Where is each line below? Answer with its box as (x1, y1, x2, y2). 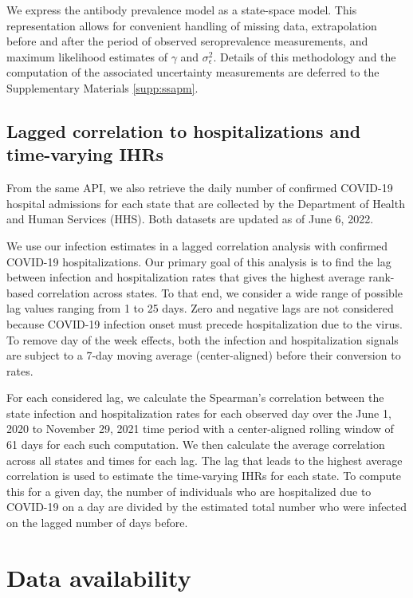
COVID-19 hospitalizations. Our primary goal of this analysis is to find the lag (6, 253, 391, 269)
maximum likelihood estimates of (6, 48, 167, 65)
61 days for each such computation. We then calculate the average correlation (6, 436, 385, 453)
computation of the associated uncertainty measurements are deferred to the (6, 64, 380, 81)
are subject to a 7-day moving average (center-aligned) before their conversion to (6, 347, 401, 364)
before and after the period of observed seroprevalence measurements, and (6, 33, 368, 49)
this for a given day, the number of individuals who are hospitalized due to (6, 482, 372, 499)
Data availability (6, 561, 191, 593)
